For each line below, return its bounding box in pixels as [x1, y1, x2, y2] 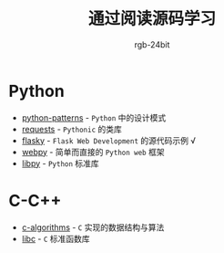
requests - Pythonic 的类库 [21, 123, 122, 134]
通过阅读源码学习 [87, 8, 216, 29]
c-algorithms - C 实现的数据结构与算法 [21, 221, 165, 233]
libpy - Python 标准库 [21, 157, 99, 169]
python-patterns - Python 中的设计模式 [21, 111, 167, 123]
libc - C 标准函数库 [21, 233, 90, 244]
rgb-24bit [134, 38, 170, 50]
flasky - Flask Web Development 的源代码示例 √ [21, 134, 197, 146]
